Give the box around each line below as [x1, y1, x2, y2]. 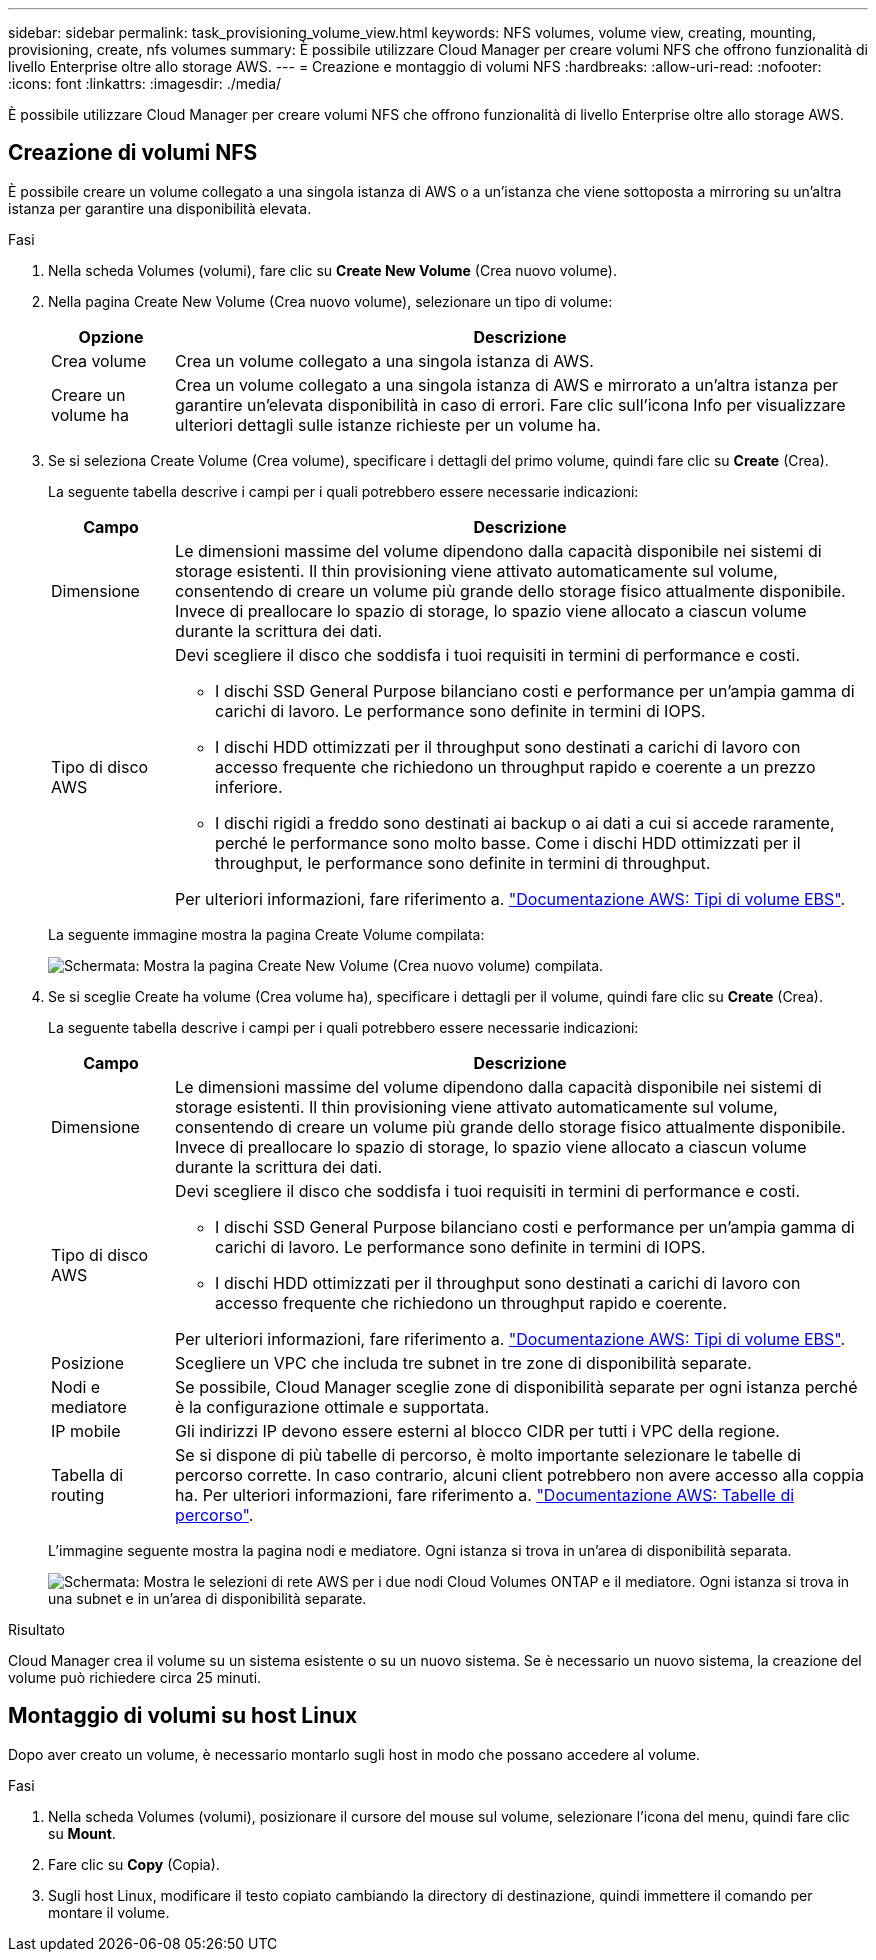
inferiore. [215, 776, 283, 797]
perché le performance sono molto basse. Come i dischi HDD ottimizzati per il [215, 832, 801, 853]
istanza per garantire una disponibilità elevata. [8, 199, 312, 217]
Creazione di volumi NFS [8, 140, 258, 166]
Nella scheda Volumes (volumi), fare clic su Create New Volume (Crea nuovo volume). [48, 261, 617, 279]
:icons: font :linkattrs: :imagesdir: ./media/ [8, 75, 282, 92]
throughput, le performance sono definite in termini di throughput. [215, 852, 711, 873]
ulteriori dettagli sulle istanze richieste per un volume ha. [175, 414, 601, 435]
